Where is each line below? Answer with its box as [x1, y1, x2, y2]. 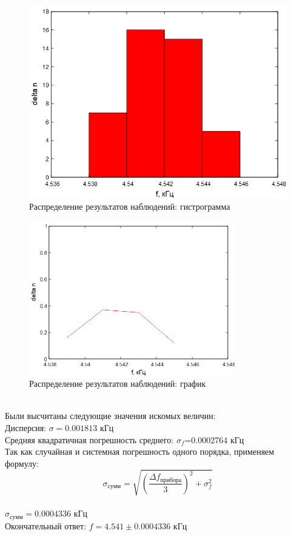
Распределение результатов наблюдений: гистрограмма [29, 199, 230, 212]
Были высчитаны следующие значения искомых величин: [5, 409, 216, 422]
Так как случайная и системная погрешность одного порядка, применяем [5, 445, 275, 458]
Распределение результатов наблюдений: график [29, 377, 206, 390]
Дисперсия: [5, 421, 46, 434]
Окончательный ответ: [5, 519, 87, 532]
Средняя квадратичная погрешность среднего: [5, 433, 174, 446]
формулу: [5, 457, 39, 469]
